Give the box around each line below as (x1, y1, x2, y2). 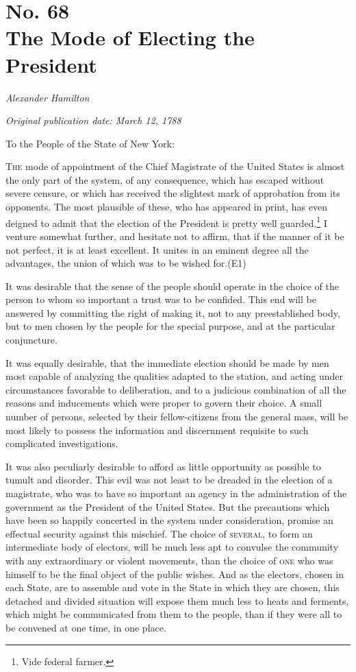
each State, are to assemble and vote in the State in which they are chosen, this (5, 580, 340, 595)
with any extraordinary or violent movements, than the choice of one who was (5, 553, 333, 567)
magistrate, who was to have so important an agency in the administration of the (5, 486, 347, 500)
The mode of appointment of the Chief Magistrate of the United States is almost (5, 159, 345, 173)
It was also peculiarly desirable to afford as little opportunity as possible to (5, 459, 321, 473)
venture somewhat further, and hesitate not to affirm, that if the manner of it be (5, 228, 344, 243)
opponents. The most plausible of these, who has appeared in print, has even (5, 200, 327, 214)
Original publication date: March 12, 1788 (5, 113, 181, 128)
